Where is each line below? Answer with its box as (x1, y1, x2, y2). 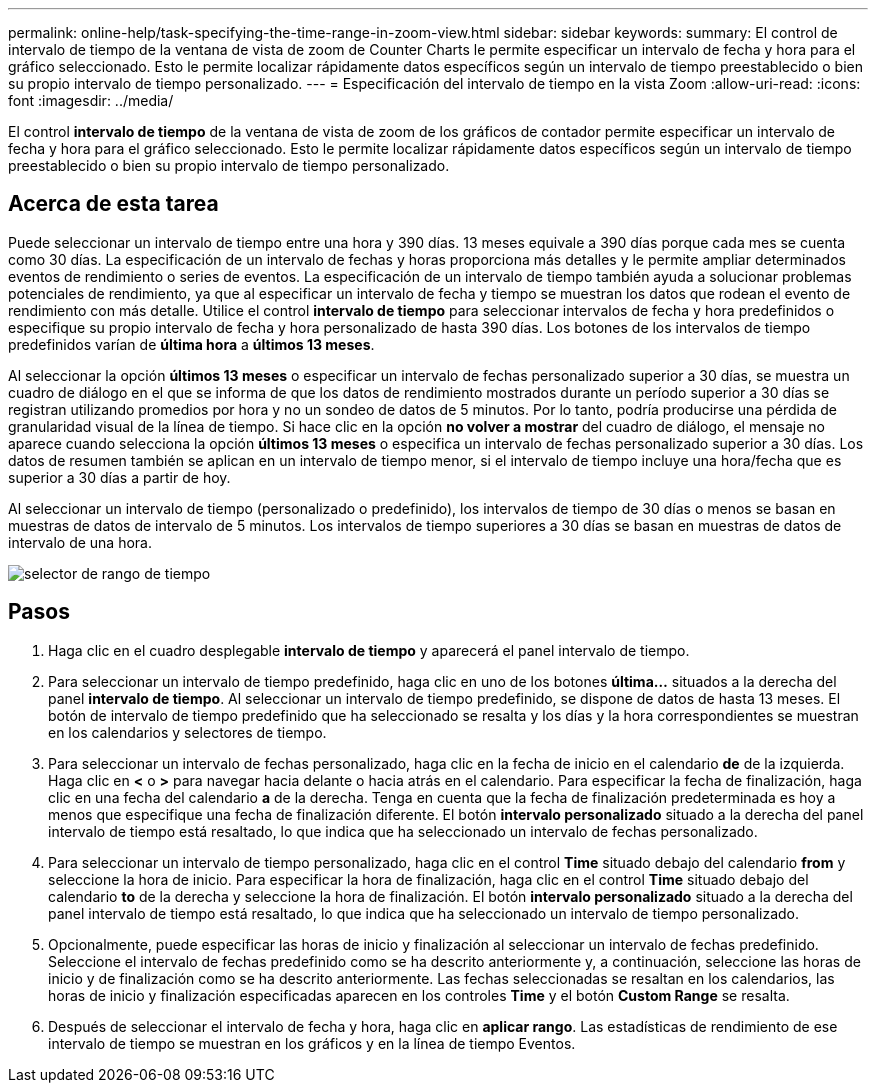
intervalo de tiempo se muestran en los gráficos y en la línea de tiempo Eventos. (48, 1034, 576, 1052)
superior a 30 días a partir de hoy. (8, 468, 231, 486)
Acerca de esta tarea (8, 191, 219, 217)
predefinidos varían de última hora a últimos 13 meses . (8, 335, 375, 353)
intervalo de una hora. (8, 533, 152, 551)
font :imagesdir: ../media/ (8, 92, 174, 109)
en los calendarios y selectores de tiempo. (48, 723, 327, 741)
